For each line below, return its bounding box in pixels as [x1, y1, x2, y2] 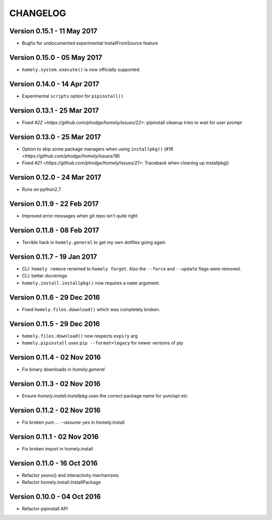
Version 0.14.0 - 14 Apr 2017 [9, 80, 99, 88]
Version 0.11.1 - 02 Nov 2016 [9, 432, 99, 441]
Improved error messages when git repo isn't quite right [22, 213, 138, 219]
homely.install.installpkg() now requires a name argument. [22, 280, 160, 286]
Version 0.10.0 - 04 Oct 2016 [9, 492, 101, 501]
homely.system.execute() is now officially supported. [22, 66, 141, 73]
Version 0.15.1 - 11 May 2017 [9, 27, 98, 35]
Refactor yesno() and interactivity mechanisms [22, 472, 119, 478]
